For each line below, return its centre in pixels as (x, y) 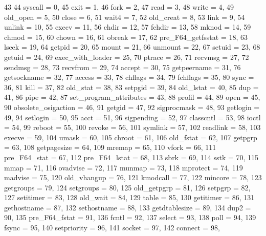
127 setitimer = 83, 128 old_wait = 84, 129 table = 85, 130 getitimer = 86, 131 (129, 197)
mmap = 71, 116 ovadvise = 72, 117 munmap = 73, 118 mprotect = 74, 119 (124, 167)
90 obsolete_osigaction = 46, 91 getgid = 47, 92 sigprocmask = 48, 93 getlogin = (132, 107)
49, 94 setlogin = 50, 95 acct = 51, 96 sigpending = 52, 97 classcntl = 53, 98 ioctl (132, 117)
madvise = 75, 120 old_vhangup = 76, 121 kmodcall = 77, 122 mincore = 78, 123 (133, 177)
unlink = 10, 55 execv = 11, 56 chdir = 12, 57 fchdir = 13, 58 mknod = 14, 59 (128, 27)
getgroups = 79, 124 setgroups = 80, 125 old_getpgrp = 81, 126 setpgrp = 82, (127, 187)
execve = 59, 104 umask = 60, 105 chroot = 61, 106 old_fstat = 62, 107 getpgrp (131, 137)
